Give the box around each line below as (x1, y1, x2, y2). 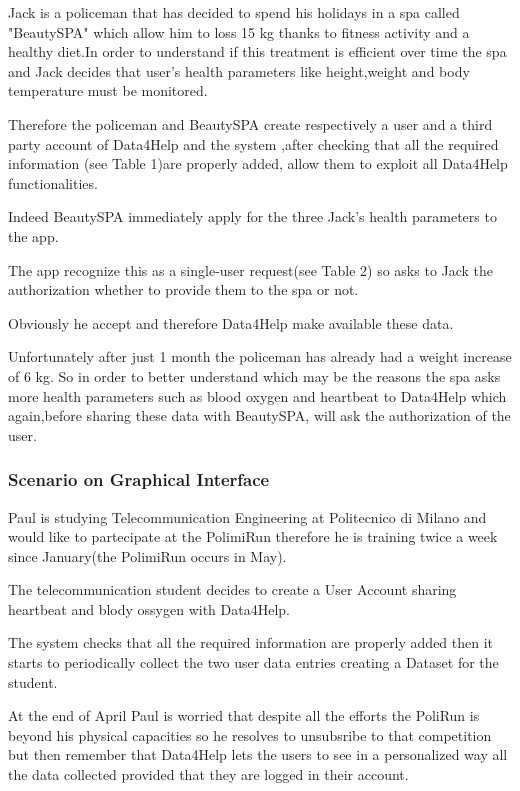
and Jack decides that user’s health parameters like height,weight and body (8, 60, 470, 81)
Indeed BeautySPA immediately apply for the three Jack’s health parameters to (8, 206, 497, 227)
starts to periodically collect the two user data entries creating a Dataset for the (8, 652, 499, 673)
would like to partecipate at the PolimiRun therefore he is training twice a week (8, 526, 498, 547)
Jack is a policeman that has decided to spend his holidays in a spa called (8, 2, 460, 22)
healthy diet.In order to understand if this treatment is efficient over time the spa (8, 41, 507, 62)
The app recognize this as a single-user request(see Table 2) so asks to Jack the (8, 259, 494, 280)
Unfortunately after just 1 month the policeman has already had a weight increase (8, 346, 512, 367)
